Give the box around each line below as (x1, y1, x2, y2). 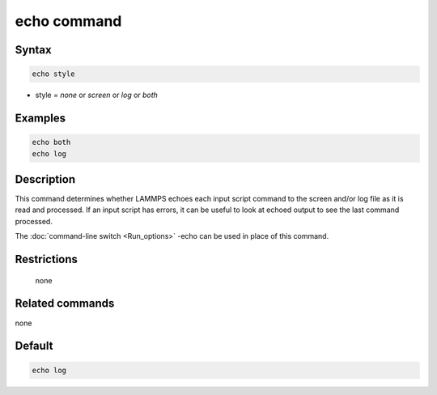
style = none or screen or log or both (35, 90, 158, 100)
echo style (32, 70, 75, 79)
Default (15, 339, 53, 353)
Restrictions (15, 253, 78, 266)
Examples (15, 111, 66, 125)
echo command (15, 12, 122, 30)
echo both (32, 138, 71, 147)
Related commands (15, 296, 115, 311)
